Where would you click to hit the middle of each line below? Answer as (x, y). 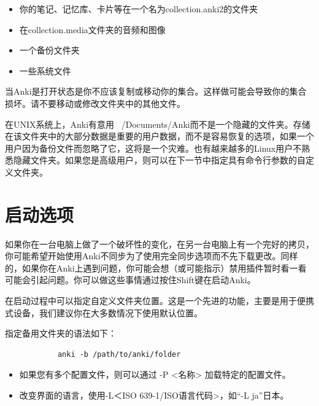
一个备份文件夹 (49, 50)
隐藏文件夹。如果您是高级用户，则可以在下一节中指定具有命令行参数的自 (159, 160)
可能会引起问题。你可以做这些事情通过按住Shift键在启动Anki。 (130, 280)
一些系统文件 (45, 70)
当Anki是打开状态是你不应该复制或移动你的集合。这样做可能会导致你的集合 (156, 91)
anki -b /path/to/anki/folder (119, 354)
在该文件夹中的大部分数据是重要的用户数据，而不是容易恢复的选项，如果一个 (159, 136)
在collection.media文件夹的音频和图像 (92, 29)
